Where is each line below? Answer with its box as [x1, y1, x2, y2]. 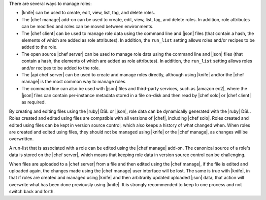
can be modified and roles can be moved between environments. [21, 24, 154, 30]
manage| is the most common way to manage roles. [21, 79, 127, 85]
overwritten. [9, 136, 34, 142]
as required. [21, 99, 46, 105]
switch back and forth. [9, 189, 55, 195]
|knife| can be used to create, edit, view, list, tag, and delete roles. [21, 10, 155, 16]
